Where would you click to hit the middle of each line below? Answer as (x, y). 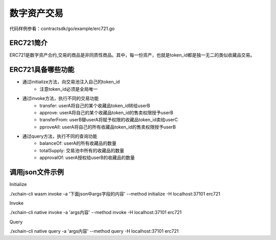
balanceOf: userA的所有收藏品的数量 (78, 143)
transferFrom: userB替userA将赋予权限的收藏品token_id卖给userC (109, 120)
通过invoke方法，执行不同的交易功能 (61, 98)
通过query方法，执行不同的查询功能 (60, 136)
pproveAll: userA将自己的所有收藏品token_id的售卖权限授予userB (108, 127)
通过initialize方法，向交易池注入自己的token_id (71, 82)
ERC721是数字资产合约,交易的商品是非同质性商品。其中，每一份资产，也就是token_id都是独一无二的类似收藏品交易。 (132, 55)
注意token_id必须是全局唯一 (69, 89)
